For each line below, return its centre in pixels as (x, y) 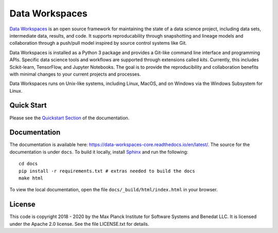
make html (31, 178)
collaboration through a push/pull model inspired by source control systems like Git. (98, 43)
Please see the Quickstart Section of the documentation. (69, 118)
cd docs (28, 164)
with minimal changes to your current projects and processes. (75, 74)
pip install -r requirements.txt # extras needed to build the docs (107, 171)
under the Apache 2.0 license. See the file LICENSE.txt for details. (79, 224)
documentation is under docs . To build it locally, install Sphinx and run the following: (99, 152)
